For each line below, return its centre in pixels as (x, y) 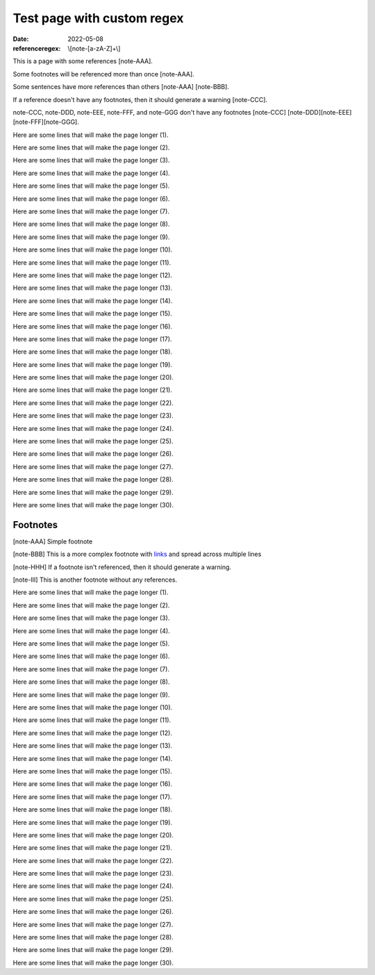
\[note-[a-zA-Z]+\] (94, 48)
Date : (21, 39)
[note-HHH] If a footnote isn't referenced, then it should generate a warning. (122, 567)
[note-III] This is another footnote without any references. (95, 580)
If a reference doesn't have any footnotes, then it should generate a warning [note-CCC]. (140, 99)
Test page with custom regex (98, 18)
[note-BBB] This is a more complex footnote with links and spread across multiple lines (137, 554)
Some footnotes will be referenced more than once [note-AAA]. (103, 74)
